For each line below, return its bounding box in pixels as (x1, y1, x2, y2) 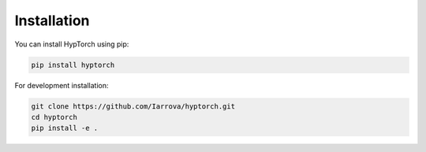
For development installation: (14, 80, 109, 90)
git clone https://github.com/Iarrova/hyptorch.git (31, 102, 236, 110)
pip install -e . (31, 124, 99, 133)
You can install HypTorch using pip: (14, 39, 129, 49)
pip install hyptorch (31, 60, 115, 69)
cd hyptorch (31, 113, 78, 121)
